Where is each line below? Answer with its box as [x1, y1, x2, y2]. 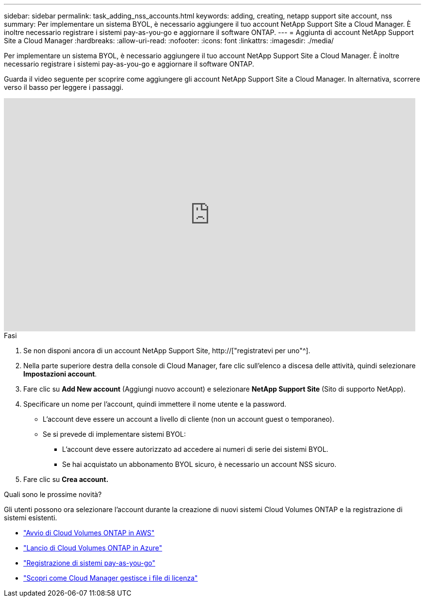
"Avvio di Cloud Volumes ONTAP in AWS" [23, 529, 155, 537]
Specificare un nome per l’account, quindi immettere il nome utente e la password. [23, 400, 287, 408]
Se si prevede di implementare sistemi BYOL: [43, 430, 186, 438]
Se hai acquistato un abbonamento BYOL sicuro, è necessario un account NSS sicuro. [62, 460, 337, 468]
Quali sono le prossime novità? [4, 490, 102, 498]
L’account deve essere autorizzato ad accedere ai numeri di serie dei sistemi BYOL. [62, 445, 328, 453]
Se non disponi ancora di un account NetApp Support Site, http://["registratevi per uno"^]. [23, 346, 311, 355]
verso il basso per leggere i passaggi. [4, 83, 124, 91]
